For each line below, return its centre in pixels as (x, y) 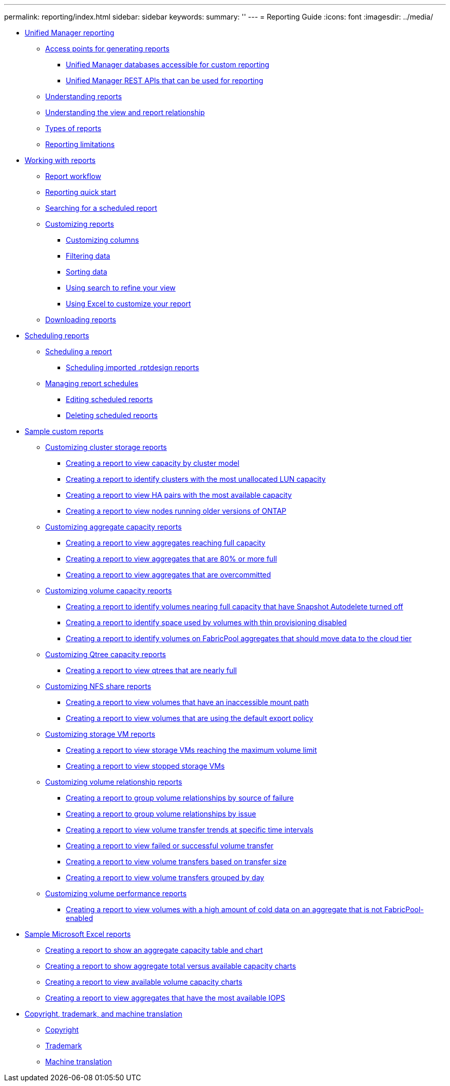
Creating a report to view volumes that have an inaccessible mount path (187, 702)
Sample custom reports (64, 431)
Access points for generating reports (107, 49)
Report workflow (73, 176)
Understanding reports (84, 96)
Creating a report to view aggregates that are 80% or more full (172, 559)
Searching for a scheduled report (101, 208)
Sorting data (87, 272)
